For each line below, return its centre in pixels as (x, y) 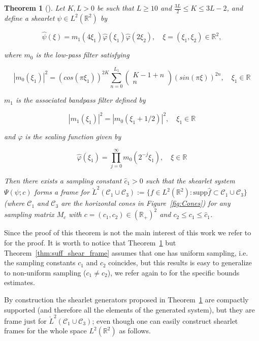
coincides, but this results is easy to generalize (180, 262)
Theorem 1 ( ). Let (35, 8)
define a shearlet (29, 18)
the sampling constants (40, 262)
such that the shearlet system (190, 180)
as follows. (135, 331)
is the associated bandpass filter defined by (80, 100)
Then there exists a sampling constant (63, 180)
